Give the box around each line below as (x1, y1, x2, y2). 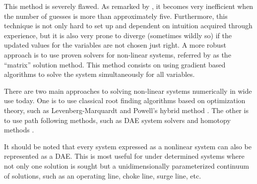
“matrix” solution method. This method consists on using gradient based (4, 59, 226, 69)
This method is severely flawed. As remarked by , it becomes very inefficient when (4, 1, 254, 11)
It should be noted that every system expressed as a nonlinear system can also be (4, 141, 252, 151)
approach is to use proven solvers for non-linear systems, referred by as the (4, 49, 231, 60)
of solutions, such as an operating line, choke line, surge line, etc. (4, 170, 201, 181)
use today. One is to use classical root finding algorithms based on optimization (4, 95, 246, 106)
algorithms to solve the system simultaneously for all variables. (4, 69, 195, 79)
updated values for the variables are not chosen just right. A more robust (4, 40, 226, 50)
